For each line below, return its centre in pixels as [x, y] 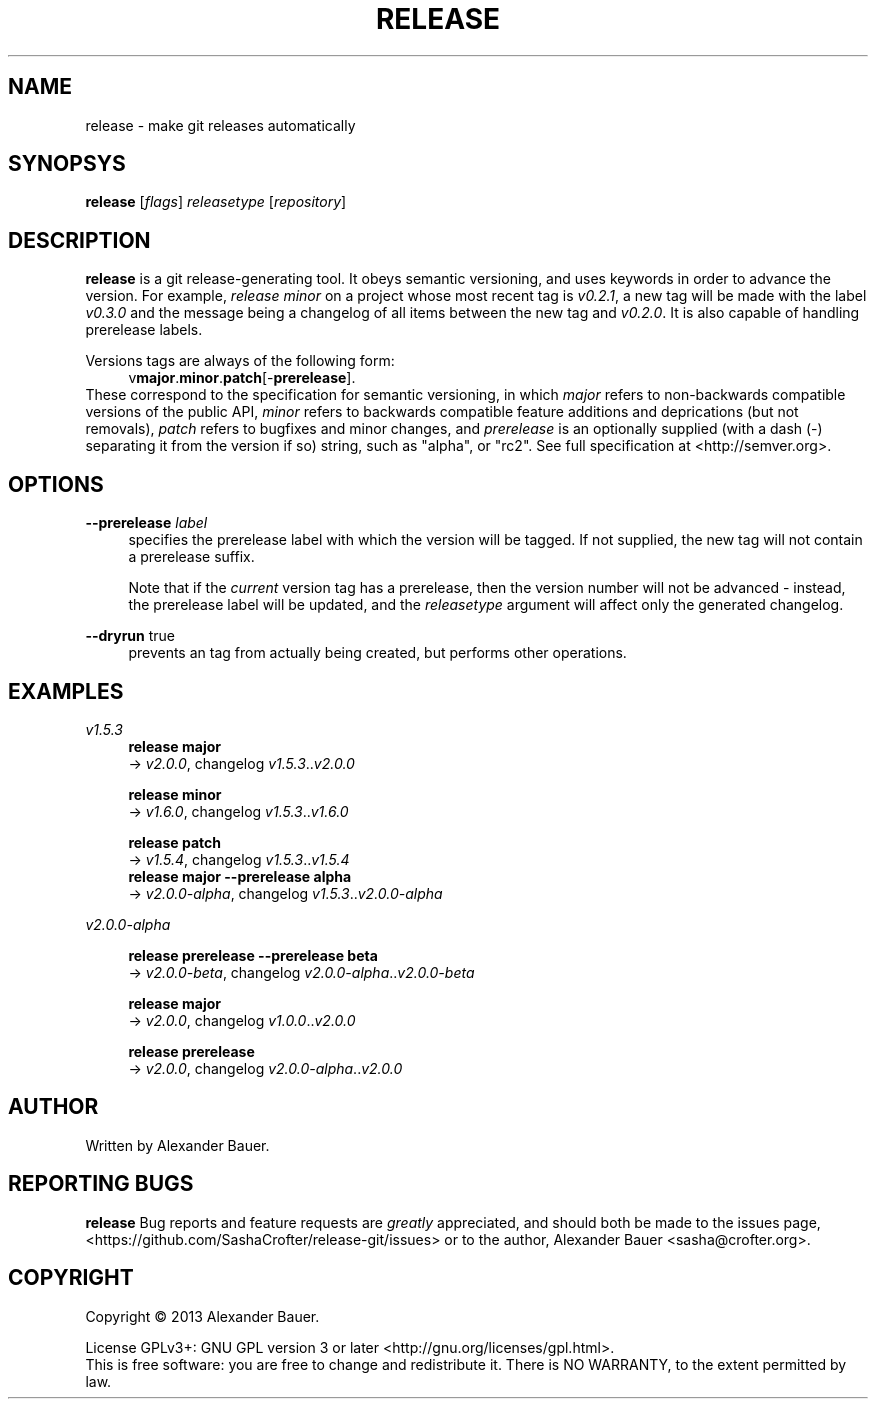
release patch [175, 842]
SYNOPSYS [67, 164]
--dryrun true [130, 636]
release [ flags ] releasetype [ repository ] [216, 202]
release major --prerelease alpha [240, 876]
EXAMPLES [66, 691]
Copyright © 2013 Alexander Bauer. [202, 1316]
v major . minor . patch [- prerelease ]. [242, 378]
